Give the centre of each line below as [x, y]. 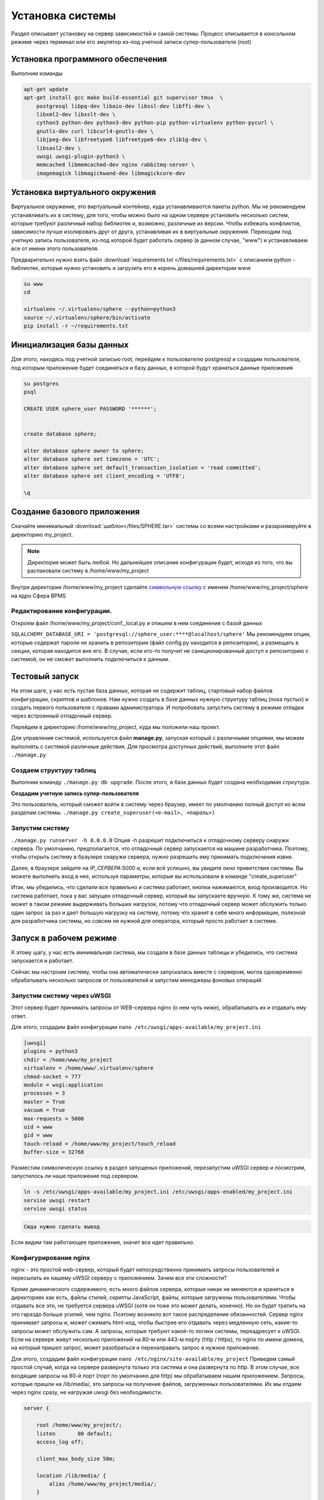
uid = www [38, 1127]
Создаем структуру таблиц [53, 770]
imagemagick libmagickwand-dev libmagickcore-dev [111, 173]
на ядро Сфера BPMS [38, 595]
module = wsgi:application [63, 1085]
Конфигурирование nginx [51, 1258]
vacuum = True [44, 1110]
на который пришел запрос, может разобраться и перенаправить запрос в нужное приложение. [136, 1348]
